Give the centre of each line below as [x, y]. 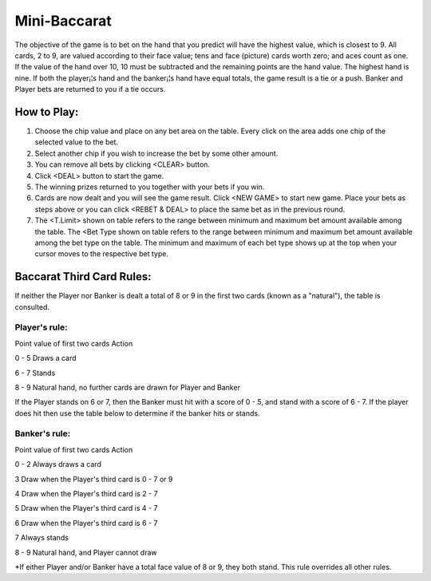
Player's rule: [41, 327]
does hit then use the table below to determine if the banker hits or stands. [137, 413]
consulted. [32, 306]
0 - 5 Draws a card [45, 358]
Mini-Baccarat [63, 21]
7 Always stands [42, 538]
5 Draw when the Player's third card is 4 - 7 [86, 508]
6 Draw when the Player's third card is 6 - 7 [86, 523]
